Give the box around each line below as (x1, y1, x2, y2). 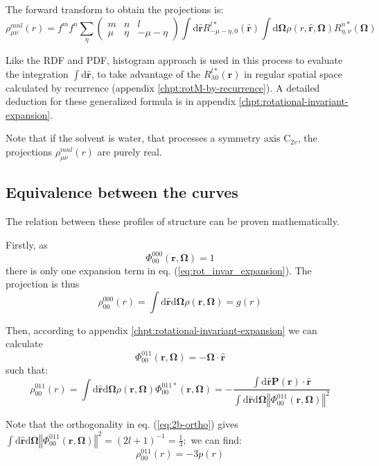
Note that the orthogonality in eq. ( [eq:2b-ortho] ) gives (6, 417, 238, 431)
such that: (6, 362, 49, 376)
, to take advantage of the (91, 66, 201, 81)
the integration (6, 66, 69, 81)
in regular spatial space (244, 66, 343, 81)
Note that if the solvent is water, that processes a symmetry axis (6, 131, 281, 145)
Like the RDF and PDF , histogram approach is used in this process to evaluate (6, 52, 343, 67)
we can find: (191, 432, 242, 447)
